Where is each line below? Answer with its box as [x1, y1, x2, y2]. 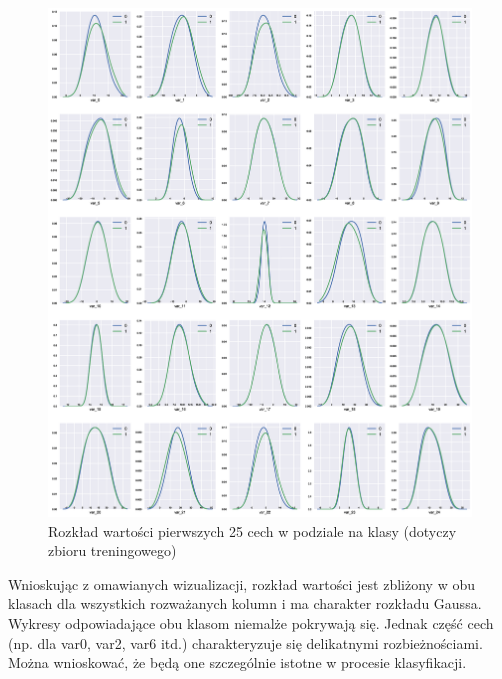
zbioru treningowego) [48, 540, 177, 561]
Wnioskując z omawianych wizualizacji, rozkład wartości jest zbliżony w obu [8, 573, 475, 594]
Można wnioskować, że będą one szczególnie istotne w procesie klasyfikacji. [8, 652, 467, 673]
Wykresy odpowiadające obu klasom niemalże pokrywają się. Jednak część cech [8, 612, 494, 633]
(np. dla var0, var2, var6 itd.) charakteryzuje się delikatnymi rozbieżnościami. [8, 632, 483, 653]
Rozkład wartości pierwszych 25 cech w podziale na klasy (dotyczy [48, 520, 457, 541]
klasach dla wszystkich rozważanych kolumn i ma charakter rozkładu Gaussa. [8, 593, 482, 614]
